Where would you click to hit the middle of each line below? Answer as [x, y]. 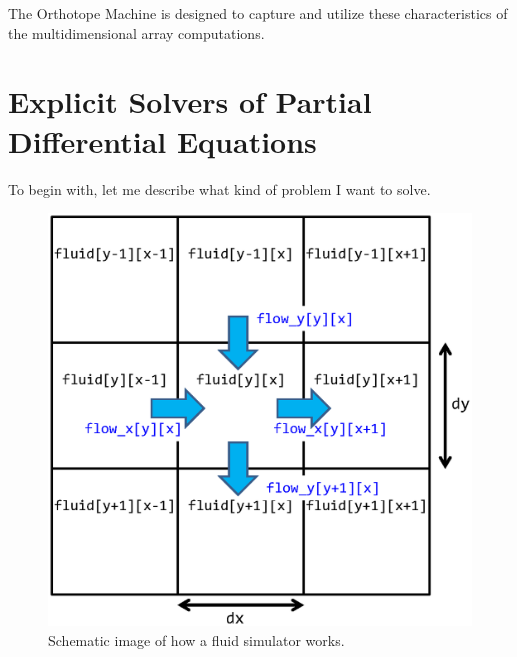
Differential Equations [162, 140]
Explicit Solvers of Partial [190, 101]
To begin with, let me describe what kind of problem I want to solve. [219, 188]
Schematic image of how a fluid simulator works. [196, 639]
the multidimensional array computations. [136, 32]
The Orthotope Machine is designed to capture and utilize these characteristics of [258, 13]
